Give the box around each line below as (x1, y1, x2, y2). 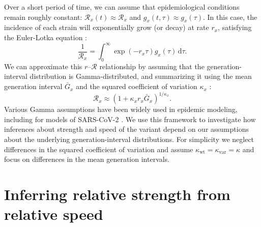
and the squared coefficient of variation (76, 81, 197, 92)
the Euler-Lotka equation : (4, 32, 88, 42)
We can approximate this (4, 61, 82, 71)
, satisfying (218, 22, 252, 33)
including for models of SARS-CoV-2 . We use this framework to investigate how (4, 113, 256, 124)
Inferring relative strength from (4, 183, 230, 204)
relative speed (4, 204, 103, 224)
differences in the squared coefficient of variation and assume (4, 144, 193, 154)
